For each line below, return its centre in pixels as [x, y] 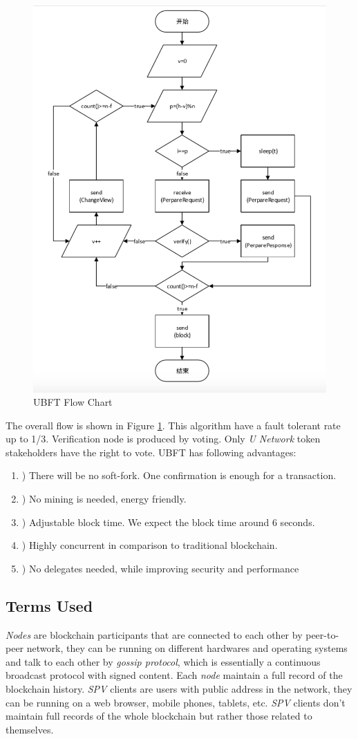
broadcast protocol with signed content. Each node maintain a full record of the [174, 675]
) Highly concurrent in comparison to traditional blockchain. [150, 545]
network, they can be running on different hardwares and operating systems [187, 648]
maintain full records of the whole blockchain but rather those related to [159, 716]
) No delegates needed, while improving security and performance [160, 568]
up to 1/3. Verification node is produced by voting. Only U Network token [163, 439]
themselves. [30, 729]
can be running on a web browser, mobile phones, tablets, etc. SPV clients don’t [176, 702]
